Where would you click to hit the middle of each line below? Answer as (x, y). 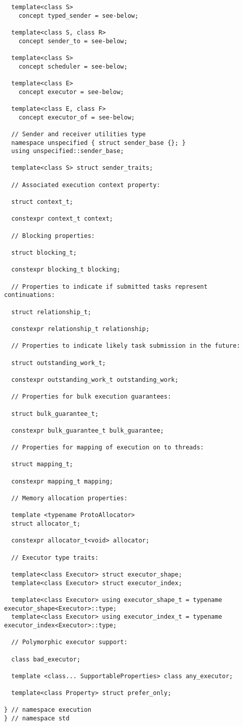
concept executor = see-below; (71, 92)
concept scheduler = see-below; (73, 66)
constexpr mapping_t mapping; (62, 481)
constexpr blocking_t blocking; (66, 270)
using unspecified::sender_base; (68, 151)
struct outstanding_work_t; (59, 363)
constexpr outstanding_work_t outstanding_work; (95, 380)
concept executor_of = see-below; (77, 117)
